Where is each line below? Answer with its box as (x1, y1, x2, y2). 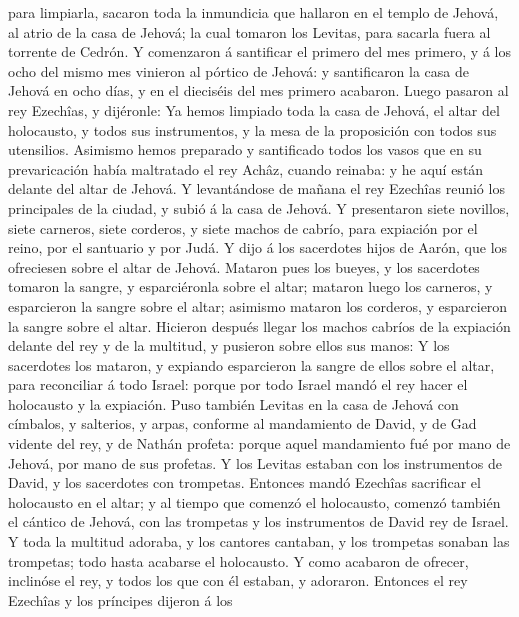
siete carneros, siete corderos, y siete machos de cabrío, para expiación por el (8, 217, 478, 238)
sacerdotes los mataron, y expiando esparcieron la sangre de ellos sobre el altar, (8, 354, 495, 375)
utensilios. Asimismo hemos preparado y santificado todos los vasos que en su (8, 139, 482, 160)
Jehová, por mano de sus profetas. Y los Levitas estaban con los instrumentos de (8, 452, 502, 473)
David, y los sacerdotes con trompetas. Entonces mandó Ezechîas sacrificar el (8, 472, 481, 493)
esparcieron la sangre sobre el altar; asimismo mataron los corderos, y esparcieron (8, 295, 508, 316)
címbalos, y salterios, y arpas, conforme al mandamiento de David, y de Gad (8, 413, 477, 434)
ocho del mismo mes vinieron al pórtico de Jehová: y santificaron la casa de (8, 60, 470, 81)
